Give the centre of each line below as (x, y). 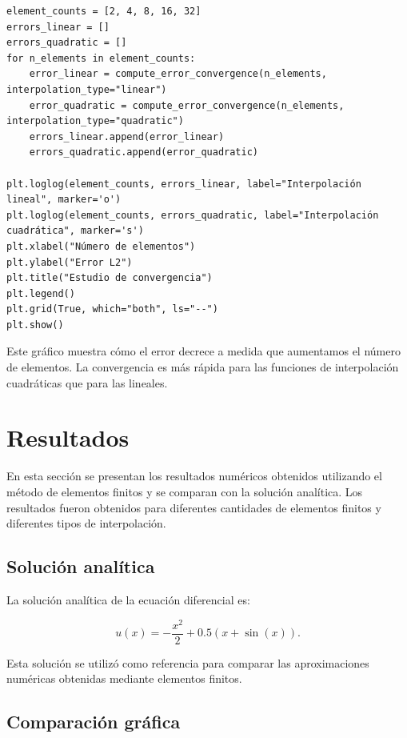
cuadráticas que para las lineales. (87, 382)
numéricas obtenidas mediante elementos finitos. (124, 678)
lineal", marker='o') (64, 200)
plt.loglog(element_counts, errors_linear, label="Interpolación (184, 184)
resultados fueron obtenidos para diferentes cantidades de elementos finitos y (194, 507)
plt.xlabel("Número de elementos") (101, 246)
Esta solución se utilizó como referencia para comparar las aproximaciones (188, 662)
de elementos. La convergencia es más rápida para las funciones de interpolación (203, 367)
